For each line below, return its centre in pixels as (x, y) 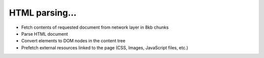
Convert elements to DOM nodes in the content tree (73, 41)
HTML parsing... (43, 13)
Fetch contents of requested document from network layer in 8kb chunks (95, 27)
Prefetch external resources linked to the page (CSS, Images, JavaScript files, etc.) (105, 48)
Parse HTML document (45, 34)
